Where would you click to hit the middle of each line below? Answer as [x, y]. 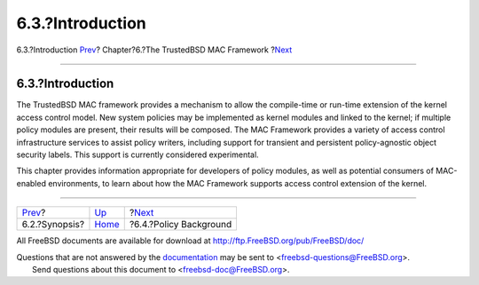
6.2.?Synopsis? [53, 225]
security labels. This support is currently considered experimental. [137, 154]
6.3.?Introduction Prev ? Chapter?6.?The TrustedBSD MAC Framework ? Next [154, 50]
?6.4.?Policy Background [181, 225]
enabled [31, 183]
